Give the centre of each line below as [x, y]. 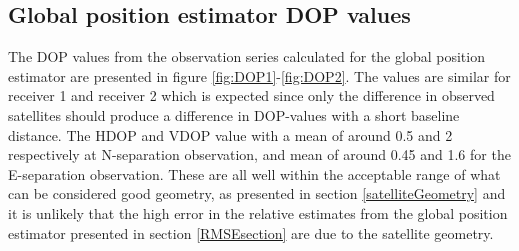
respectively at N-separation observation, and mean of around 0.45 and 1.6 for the [259, 154]
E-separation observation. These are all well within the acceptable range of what [254, 173]
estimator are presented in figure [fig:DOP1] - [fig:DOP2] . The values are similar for [259, 75]
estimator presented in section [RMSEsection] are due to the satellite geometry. [251, 232]
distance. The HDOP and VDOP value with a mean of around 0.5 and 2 [230, 134]
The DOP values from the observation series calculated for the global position [246, 56]
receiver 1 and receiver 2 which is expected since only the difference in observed [251, 95]
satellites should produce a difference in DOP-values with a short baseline [234, 114]
